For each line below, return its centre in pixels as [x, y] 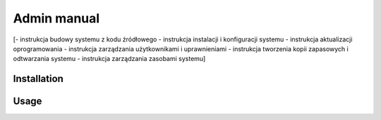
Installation [38, 79]
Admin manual [56, 18]
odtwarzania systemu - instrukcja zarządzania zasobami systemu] [109, 59]
